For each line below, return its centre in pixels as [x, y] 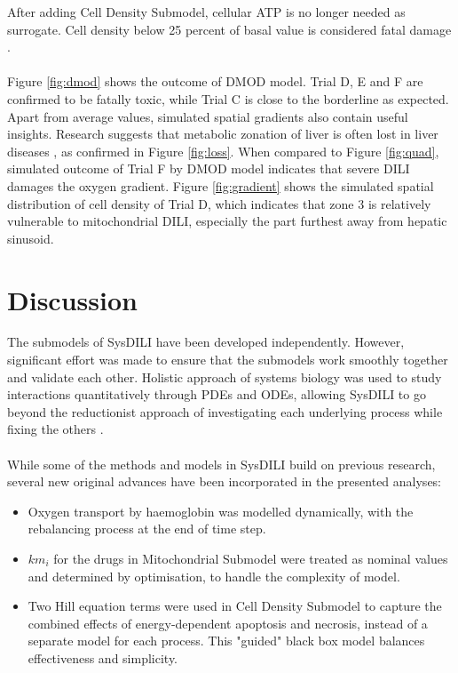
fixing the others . [55, 429]
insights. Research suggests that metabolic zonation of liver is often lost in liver [223, 134]
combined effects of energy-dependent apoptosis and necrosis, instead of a [228, 623]
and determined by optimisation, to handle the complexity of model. [214, 576]
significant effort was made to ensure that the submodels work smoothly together [228, 360]
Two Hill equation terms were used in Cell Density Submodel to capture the [235, 606]
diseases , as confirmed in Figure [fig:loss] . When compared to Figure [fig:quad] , [223, 151]
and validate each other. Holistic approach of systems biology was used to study [225, 377]
